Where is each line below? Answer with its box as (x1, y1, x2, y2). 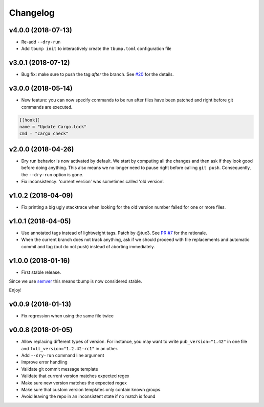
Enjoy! (9, 287, 22, 293)
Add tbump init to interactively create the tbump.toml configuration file (21, 46, 172, 51)
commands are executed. (21, 104, 73, 110)
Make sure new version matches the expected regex (21, 380, 127, 385)
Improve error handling (21, 359, 68, 365)
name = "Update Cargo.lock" (19, 124, 87, 130)
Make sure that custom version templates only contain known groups (21, 386, 161, 392)
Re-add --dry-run (21, 39, 61, 45)
